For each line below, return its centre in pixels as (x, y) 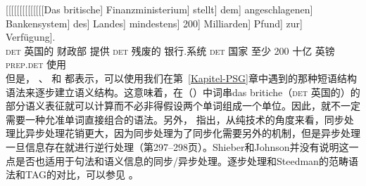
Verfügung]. (31, 37)
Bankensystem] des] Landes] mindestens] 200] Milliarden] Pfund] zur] (154, 23)
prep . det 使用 (36, 64)
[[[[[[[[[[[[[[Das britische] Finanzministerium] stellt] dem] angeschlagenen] (159, 9)
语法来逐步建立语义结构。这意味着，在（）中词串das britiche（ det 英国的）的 (183, 92)
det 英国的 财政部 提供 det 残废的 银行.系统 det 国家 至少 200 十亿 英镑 (170, 50)
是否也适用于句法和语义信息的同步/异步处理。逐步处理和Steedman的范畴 (182, 160)
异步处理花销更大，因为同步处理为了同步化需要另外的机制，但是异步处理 (193, 133)
